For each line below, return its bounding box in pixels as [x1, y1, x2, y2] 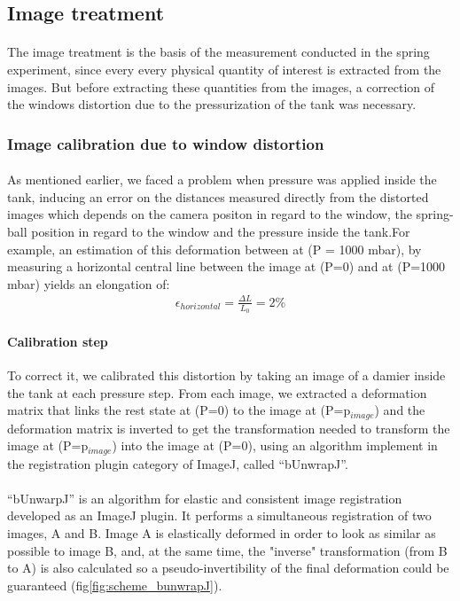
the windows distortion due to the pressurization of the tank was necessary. [7, 95, 417, 113]
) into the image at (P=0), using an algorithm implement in [112, 436, 438, 455]
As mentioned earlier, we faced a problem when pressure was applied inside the [7, 170, 437, 189]
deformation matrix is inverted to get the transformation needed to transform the [7, 418, 450, 437]
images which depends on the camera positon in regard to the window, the [7, 205, 412, 223]
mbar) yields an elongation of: [7, 274, 170, 293]
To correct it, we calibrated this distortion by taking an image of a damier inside [7, 365, 446, 384]
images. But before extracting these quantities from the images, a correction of [7, 77, 435, 96]
